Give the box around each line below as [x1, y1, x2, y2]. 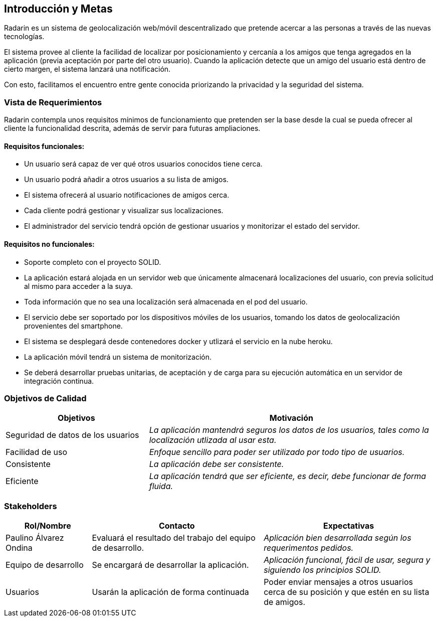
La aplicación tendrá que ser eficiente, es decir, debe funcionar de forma [149, 471, 426, 482]
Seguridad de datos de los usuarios [6, 430, 139, 440]
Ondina [6, 543, 33, 553]
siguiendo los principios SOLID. [264, 565, 381, 575]
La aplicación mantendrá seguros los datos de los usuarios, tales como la [149, 425, 429, 435]
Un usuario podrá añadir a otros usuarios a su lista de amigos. [24, 175, 229, 184]
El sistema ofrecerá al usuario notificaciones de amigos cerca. [24, 191, 230, 200]
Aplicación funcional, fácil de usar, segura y [264, 555, 430, 565]
